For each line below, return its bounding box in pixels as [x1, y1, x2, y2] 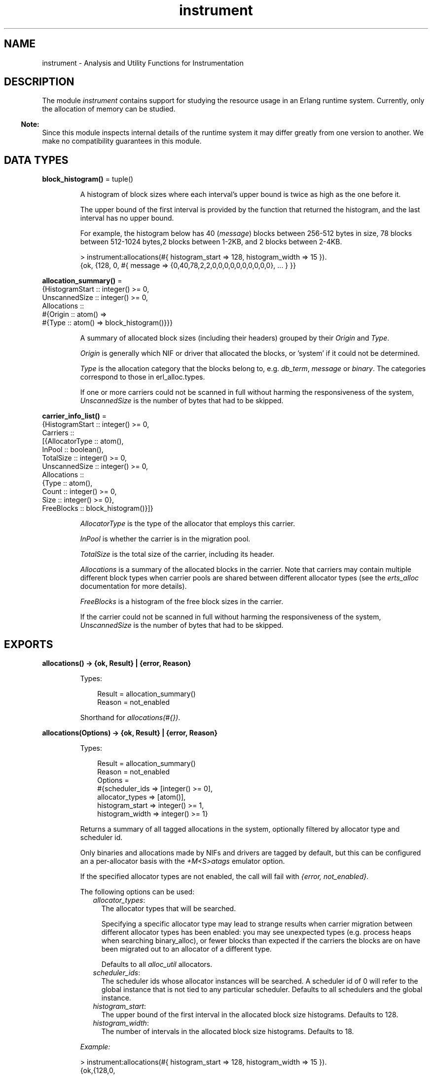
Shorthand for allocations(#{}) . [80, 713, 180, 722]
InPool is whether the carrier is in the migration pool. [80, 535, 251, 543]
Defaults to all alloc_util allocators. [101, 960, 213, 969]
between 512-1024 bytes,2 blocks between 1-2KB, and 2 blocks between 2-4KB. [80, 237, 342, 246]
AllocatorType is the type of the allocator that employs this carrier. [80, 519, 295, 528]
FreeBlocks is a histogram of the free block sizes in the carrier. [80, 597, 284, 606]
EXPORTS [4, 638, 53, 651]
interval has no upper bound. [80, 214, 174, 223]
